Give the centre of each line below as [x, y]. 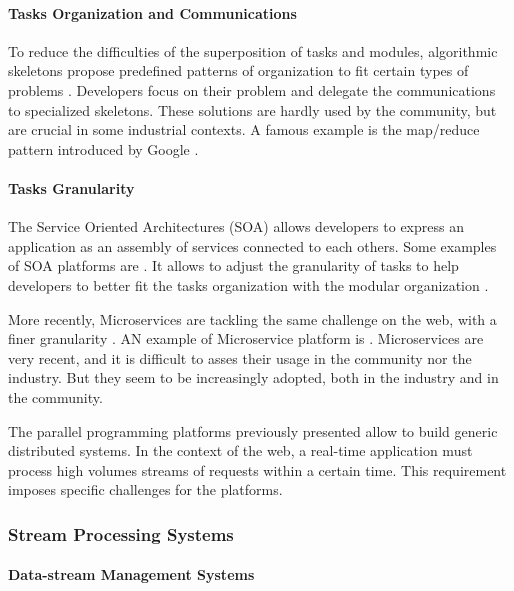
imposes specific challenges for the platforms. [145, 489]
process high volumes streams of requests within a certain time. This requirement [257, 469]
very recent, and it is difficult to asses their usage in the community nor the [240, 357]
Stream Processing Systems [121, 533]
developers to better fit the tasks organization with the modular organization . [248, 284]
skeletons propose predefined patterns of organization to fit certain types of [238, 70]
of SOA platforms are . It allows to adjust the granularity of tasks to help [233, 265]
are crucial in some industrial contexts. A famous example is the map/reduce [244, 129]
